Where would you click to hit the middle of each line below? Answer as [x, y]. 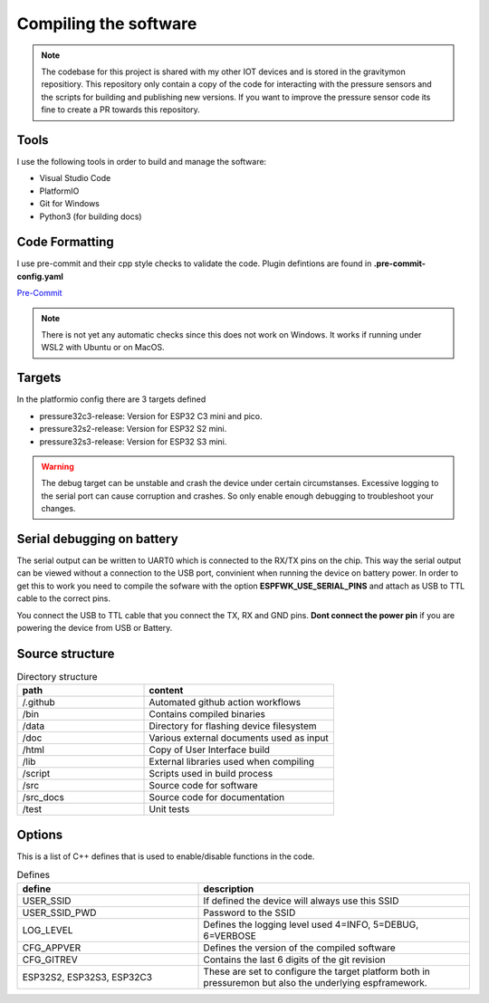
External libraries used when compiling [232, 762]
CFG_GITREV [50, 960]
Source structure [66, 653]
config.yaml [40, 276]
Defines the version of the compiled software [299, 948]
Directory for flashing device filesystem [233, 726]
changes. [58, 509]
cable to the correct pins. [64, 598]
